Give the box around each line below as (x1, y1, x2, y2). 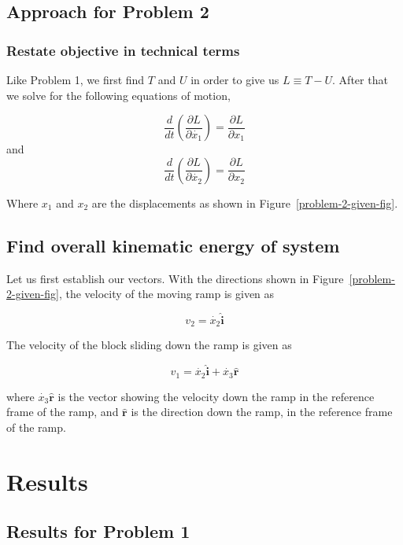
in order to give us (190, 72, 279, 87)
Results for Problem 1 (6, 519, 190, 543)
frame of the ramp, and (6, 403, 119, 420)
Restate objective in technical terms (6, 40, 240, 60)
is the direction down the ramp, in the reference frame (131, 403, 393, 420)
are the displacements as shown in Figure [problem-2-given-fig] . (91, 194, 398, 211)
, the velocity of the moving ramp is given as (58, 285, 275, 302)
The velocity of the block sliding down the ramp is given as (6, 337, 292, 353)
